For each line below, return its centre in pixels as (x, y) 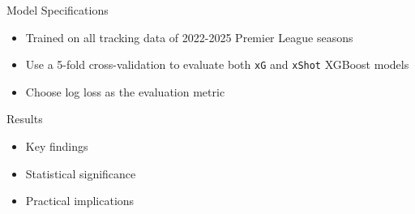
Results (25, 119)
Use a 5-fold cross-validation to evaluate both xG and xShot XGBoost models (217, 64)
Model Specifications (58, 10)
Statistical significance (81, 173)
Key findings (57, 146)
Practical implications (80, 201)
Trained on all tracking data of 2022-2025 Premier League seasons (189, 37)
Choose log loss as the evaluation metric (125, 91)
